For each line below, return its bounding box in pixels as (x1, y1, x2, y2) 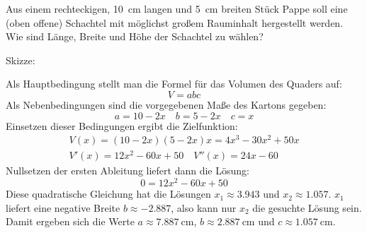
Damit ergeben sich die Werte (6, 214, 135, 229)
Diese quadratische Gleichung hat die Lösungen (6, 186, 211, 201)
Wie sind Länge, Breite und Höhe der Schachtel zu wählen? (6, 29, 264, 44)
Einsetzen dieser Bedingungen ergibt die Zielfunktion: (6, 118, 238, 133)
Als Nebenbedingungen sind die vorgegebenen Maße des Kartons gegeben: (6, 97, 327, 112)
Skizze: (6, 52, 35, 67)
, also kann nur (171, 200, 237, 215)
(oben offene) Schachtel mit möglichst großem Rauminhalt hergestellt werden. (6, 15, 344, 30)
